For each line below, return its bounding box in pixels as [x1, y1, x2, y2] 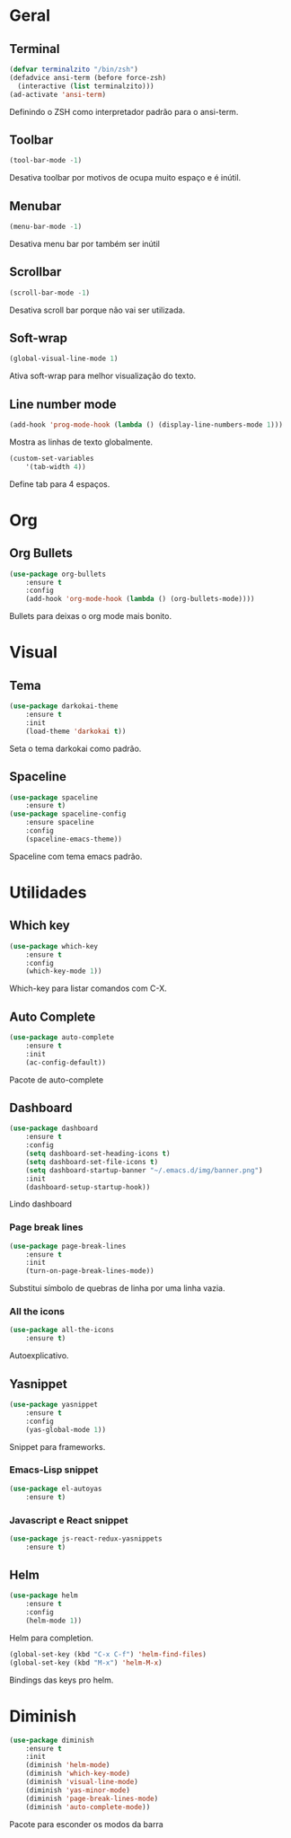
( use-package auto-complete [9, 1033, 115, 1042]
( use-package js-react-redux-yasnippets [9, 1533, 163, 1543]
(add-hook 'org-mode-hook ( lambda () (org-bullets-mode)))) [25, 595, 255, 604]
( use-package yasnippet [9, 1401, 99, 1409]
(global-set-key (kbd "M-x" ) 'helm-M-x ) [9, 1658, 163, 1667]
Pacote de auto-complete [9, 1074, 104, 1085]
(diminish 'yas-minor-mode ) [25, 1785, 130, 1795]
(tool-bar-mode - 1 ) [9, 156, 83, 165]
